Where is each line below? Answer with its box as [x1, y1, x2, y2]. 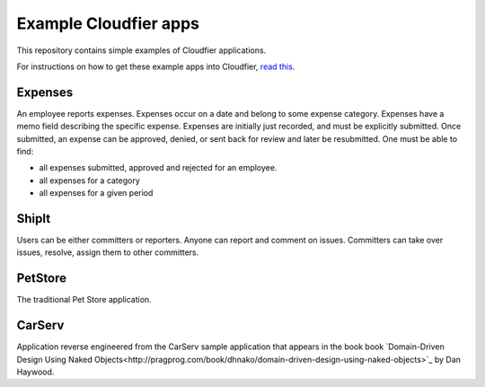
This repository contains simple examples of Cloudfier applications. [16, 45, 267, 56]
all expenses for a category [39, 175, 141, 186]
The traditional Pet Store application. [16, 295, 152, 305]
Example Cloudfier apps [16, 13, 200, 33]
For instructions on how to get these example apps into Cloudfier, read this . [16, 61, 295, 72]
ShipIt [16, 211, 51, 226]
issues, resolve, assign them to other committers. [16, 247, 199, 258]
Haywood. [16, 366, 55, 377]
